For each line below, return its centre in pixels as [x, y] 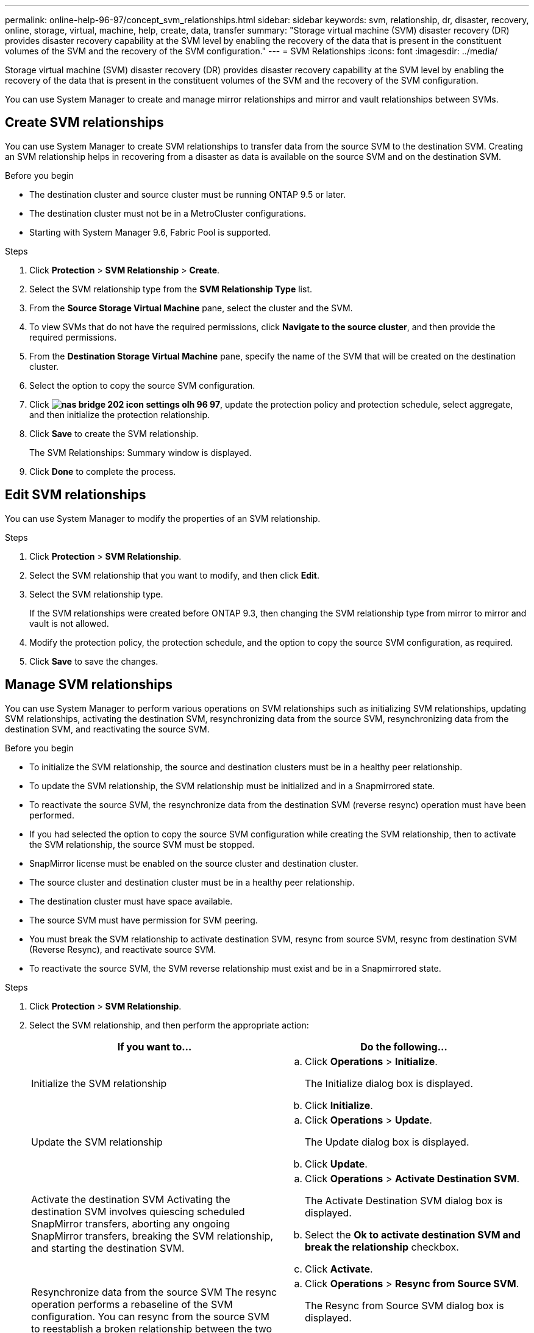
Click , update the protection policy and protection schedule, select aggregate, [271, 404]
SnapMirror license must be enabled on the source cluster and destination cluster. [194, 863]
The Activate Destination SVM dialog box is [404, 1200]
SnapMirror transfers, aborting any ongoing [131, 1223]
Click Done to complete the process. [103, 471]
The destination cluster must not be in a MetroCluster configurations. [168, 213]
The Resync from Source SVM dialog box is [404, 1305]
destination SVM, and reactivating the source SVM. [107, 729]
